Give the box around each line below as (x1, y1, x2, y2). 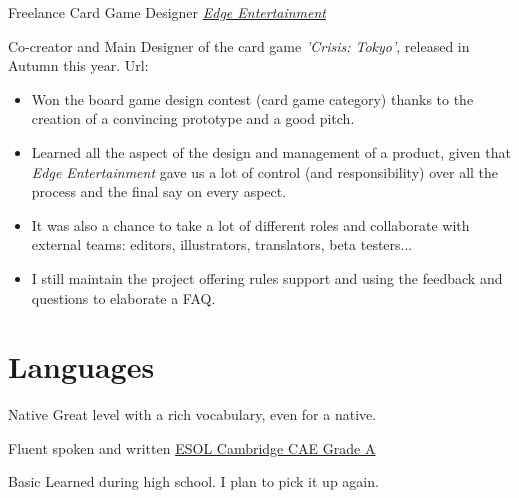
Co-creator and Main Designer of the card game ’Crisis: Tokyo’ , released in (8, 35, 470, 56)
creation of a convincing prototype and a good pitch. (31, 108, 355, 129)
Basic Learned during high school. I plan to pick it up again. (8, 471, 379, 492)
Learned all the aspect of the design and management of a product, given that (31, 141, 511, 162)
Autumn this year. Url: (8, 55, 149, 76)
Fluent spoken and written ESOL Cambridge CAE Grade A (8, 437, 376, 458)
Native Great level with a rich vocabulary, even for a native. (8, 404, 377, 425)
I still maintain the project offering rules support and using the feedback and (31, 267, 503, 288)
